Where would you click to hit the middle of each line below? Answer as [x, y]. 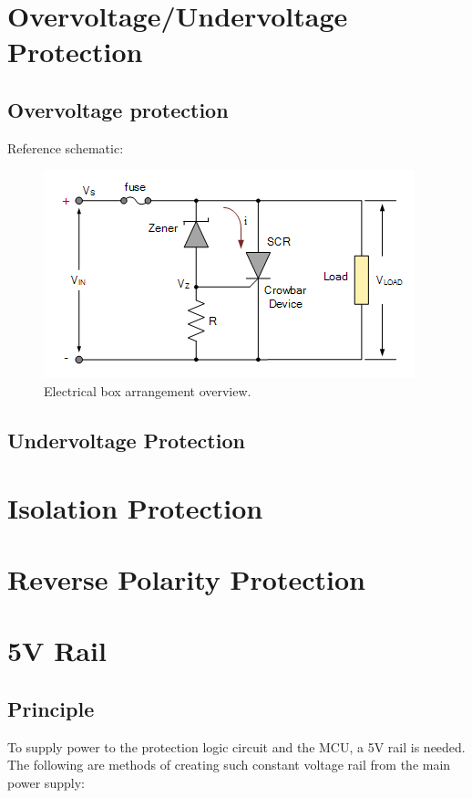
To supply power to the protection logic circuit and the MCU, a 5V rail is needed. [236, 746]
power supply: [46, 782]
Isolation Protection [135, 507]
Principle [51, 708]
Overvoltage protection [118, 109]
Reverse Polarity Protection [186, 578]
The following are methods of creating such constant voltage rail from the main [229, 765]
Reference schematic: [66, 147]
